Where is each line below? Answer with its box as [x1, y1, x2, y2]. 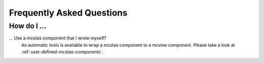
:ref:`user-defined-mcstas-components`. [21, 49, 104, 55]
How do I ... [9, 21, 46, 30]
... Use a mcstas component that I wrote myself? [9, 35, 107, 41]
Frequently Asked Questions [9, 7, 128, 18]
